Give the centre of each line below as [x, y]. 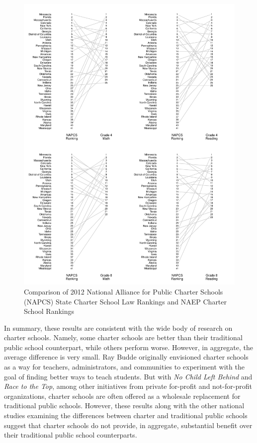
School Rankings [49, 311]
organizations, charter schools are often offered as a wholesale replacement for [122, 396]
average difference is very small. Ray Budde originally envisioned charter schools [126, 357]
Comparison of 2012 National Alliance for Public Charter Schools [124, 291]
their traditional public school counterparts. [71, 435]
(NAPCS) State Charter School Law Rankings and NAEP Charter [126, 301]
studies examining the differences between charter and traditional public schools [126, 415]
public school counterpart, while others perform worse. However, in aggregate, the [129, 347]
